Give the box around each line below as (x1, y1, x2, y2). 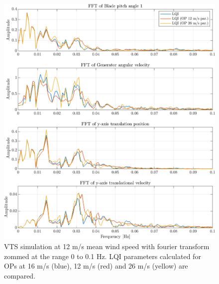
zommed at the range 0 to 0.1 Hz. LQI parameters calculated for (4, 251, 201, 261)
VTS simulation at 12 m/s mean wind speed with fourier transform (4, 241, 210, 252)
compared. (4, 270, 36, 281)
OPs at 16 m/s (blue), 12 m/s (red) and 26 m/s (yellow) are (4, 261, 188, 271)
